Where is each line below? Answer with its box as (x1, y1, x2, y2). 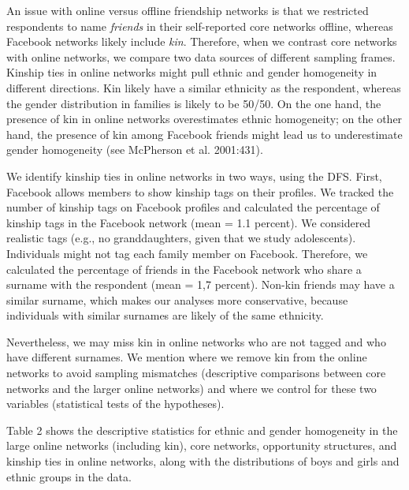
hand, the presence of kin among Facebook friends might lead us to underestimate (6, 125, 403, 142)
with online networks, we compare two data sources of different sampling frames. (6, 48, 396, 65)
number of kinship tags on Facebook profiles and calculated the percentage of (6, 199, 380, 215)
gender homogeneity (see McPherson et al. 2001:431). (6, 141, 263, 158)
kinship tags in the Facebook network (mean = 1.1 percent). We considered (6, 214, 371, 230)
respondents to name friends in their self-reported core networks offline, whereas (6, 17, 393, 34)
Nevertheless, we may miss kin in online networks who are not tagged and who (6, 333, 386, 350)
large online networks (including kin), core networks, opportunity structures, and (6, 437, 397, 454)
